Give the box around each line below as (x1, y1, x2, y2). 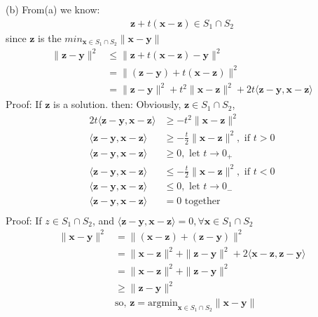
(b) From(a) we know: (6, 2, 100, 16)
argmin (147, 298, 178, 309)
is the (38, 30, 62, 45)
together (184, 196, 221, 207)
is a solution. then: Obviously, (53, 97, 181, 112)
